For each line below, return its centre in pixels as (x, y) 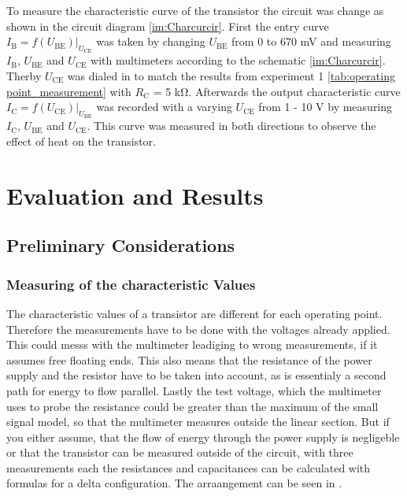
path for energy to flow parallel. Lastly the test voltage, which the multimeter (194, 390)
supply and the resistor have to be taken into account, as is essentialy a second (196, 375)
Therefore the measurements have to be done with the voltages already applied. (198, 329)
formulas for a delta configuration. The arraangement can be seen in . (174, 483)
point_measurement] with (69, 91)
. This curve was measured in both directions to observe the (231, 126)
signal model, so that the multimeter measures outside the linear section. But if (198, 422)
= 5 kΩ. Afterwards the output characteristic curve (277, 91)
